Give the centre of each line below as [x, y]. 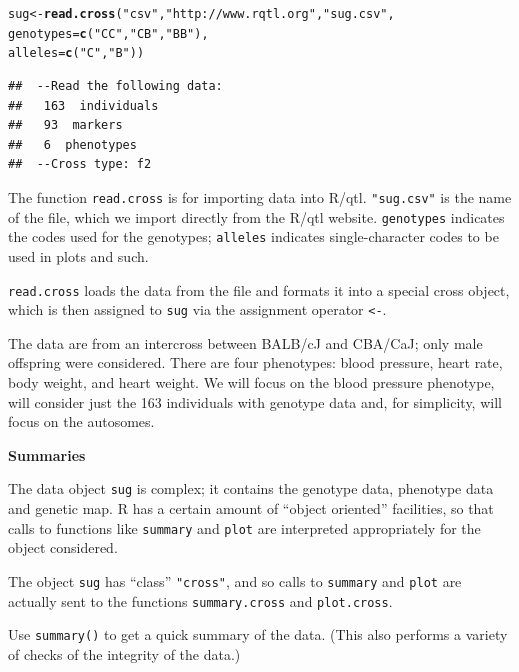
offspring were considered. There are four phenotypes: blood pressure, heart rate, [255, 362]
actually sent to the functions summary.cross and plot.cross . [200, 600]
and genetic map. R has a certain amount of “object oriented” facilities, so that [251, 508]
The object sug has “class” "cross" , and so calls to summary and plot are [235, 580]
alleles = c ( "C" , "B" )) [76, 53]
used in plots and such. [78, 255]
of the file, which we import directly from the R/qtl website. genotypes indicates [256, 216]
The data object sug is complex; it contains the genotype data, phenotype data [251, 488]
